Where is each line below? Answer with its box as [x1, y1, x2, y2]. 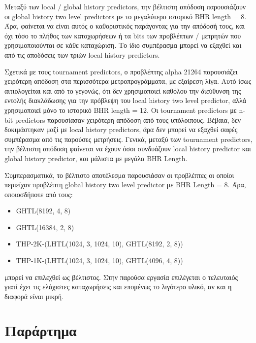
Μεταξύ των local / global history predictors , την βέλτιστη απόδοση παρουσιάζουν [4, 1, 246, 11]
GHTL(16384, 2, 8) [16, 222, 74, 232]
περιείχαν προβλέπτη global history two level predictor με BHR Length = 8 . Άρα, [4, 179, 246, 190]
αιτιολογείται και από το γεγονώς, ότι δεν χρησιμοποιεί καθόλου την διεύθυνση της [4, 85, 241, 96]
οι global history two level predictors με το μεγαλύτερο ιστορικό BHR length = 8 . [4, 11, 247, 21]
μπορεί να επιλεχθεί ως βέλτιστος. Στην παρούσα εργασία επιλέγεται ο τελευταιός [4, 272, 238, 282]
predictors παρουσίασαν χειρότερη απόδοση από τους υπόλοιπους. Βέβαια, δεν [15, 114, 241, 125]
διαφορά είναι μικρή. [4, 291, 64, 301]
